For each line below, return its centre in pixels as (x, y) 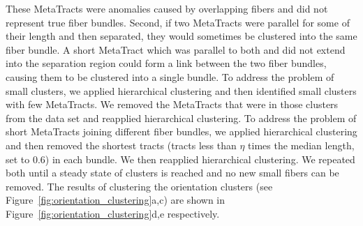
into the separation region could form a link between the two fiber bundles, (166, 63)
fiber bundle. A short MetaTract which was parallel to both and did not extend (176, 49)
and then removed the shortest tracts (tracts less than (121, 145)
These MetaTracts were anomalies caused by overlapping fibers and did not (167, 8)
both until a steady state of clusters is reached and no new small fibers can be (172, 173)
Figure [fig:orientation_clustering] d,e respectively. (113, 213)
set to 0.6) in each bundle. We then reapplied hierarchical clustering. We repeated (180, 159)
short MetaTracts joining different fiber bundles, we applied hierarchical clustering (181, 131)
